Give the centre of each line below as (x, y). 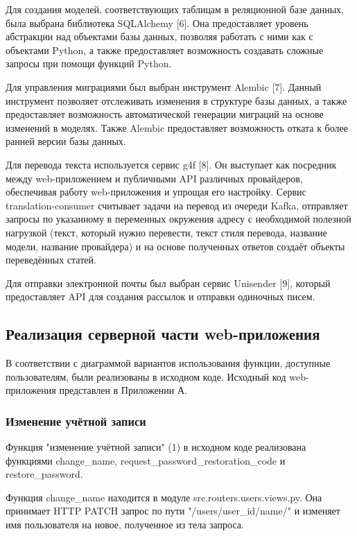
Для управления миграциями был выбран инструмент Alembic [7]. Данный (164, 86)
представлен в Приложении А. (123, 390)
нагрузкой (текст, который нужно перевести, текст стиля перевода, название (166, 232)
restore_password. (44, 474)
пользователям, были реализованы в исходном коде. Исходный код (146, 376)
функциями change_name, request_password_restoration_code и (146, 460)
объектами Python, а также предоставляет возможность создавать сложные (165, 50)
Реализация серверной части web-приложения (163, 334)
